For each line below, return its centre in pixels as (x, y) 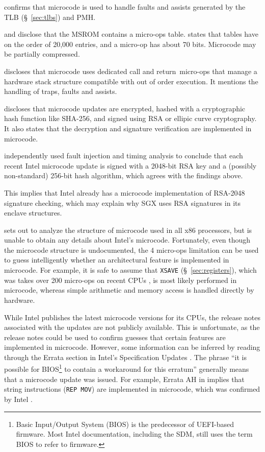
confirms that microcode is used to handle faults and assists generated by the (125, 7)
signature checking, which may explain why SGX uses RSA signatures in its (122, 203)
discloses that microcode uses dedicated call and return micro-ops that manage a (131, 71)
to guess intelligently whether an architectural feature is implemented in (117, 260)
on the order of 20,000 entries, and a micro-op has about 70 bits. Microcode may (130, 44)
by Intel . (19, 399)
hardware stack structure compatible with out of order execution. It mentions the (131, 81)
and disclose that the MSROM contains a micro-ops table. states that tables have (131, 34)
